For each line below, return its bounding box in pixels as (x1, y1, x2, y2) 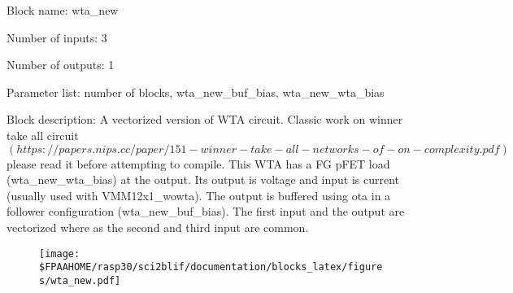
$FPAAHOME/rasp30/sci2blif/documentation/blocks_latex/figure (39, 261, 383, 273)
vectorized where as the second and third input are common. (7, 218, 309, 235)
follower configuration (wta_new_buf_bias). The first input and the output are (7, 203, 405, 220)
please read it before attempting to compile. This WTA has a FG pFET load (7, 155, 390, 172)
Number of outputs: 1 (7, 56, 115, 73)
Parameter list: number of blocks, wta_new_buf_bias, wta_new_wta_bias (7, 83, 385, 100)
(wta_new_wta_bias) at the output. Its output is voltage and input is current (7, 171, 400, 188)
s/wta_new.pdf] (39, 274, 121, 286)
